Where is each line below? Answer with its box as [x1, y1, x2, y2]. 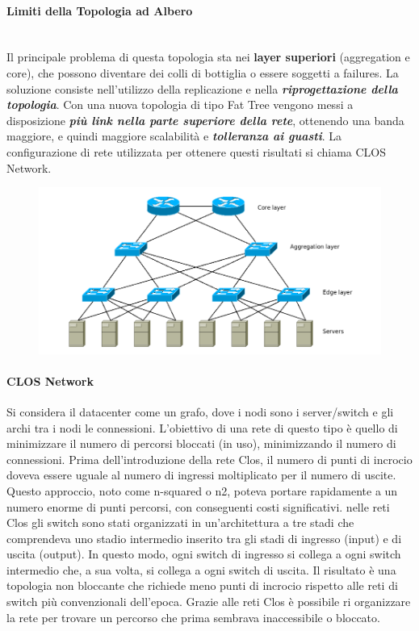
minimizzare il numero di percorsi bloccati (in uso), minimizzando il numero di [6, 435, 396, 452]
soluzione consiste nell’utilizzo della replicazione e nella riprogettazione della [6, 80, 398, 97]
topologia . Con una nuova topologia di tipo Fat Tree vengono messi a [6, 96, 354, 113]
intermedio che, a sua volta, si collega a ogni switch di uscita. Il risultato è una [6, 561, 396, 578]
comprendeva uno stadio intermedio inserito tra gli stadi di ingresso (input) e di [6, 529, 402, 546]
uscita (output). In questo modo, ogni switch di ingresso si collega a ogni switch [6, 545, 401, 562]
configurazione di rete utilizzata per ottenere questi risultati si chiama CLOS [6, 143, 387, 160]
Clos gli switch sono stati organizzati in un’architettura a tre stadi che [6, 514, 354, 531]
